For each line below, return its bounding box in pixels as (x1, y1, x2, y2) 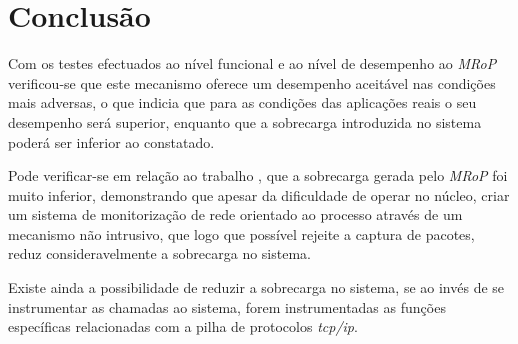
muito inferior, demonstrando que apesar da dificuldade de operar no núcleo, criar (8, 184, 510, 205)
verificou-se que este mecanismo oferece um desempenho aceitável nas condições (8, 72, 496, 93)
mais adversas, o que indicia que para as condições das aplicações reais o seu (8, 92, 477, 113)
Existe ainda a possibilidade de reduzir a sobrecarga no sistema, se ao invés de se (8, 277, 505, 298)
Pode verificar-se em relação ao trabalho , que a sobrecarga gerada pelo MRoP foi (8, 165, 508, 186)
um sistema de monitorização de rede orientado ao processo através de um (8, 204, 463, 225)
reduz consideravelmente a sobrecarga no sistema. (8, 243, 311, 264)
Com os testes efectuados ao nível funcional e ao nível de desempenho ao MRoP (8, 53, 497, 74)
